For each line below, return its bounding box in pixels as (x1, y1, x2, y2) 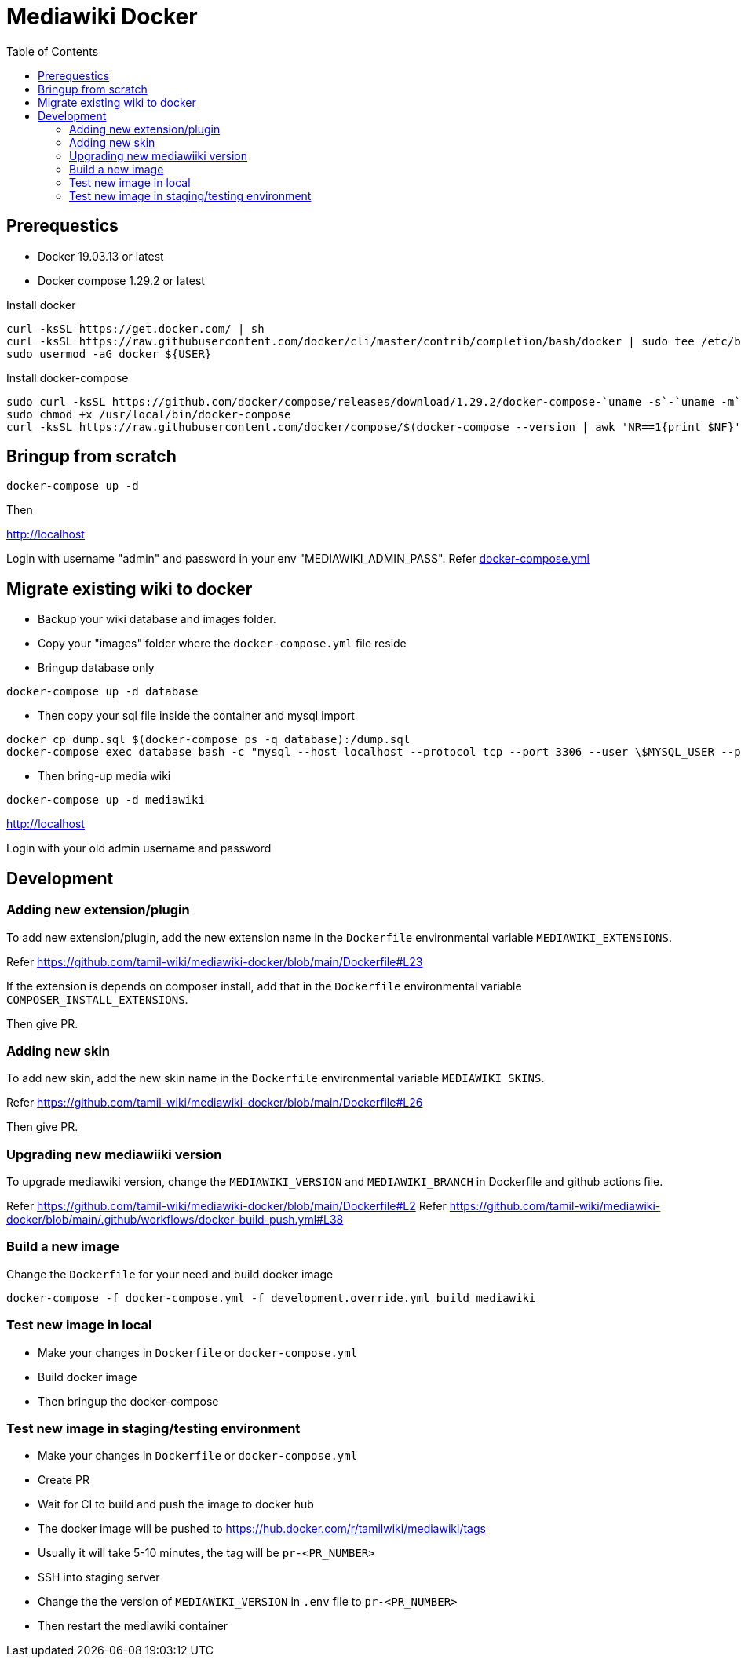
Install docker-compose (6, 370, 129, 385)
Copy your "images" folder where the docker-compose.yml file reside (38, 636, 407, 651)
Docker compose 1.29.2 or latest (38, 273, 205, 287)
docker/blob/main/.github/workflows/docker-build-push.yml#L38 (6, 1213, 344, 1226)
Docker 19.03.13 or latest (38, 249, 164, 263)
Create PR (38, 1473, 89, 1487)
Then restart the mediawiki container (38, 1619, 228, 1633)
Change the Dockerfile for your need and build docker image (6, 1267, 334, 1281)
